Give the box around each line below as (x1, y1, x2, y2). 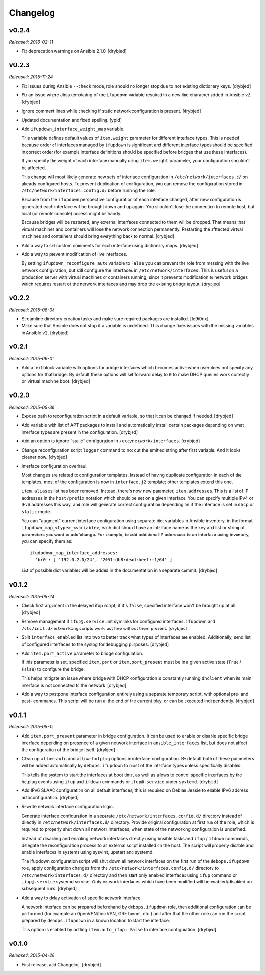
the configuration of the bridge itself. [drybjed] (21, 747, 115, 753)
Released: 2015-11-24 (9, 74, 53, 80)
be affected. (21, 165, 46, 171)
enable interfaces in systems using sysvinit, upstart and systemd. (21, 849, 154, 855)
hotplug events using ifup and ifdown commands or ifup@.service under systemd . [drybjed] (21, 779, 218, 785)
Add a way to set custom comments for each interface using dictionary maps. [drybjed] (21, 242, 198, 248)
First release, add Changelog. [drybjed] (21, 961, 101, 967)
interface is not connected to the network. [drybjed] (21, 682, 127, 688)
